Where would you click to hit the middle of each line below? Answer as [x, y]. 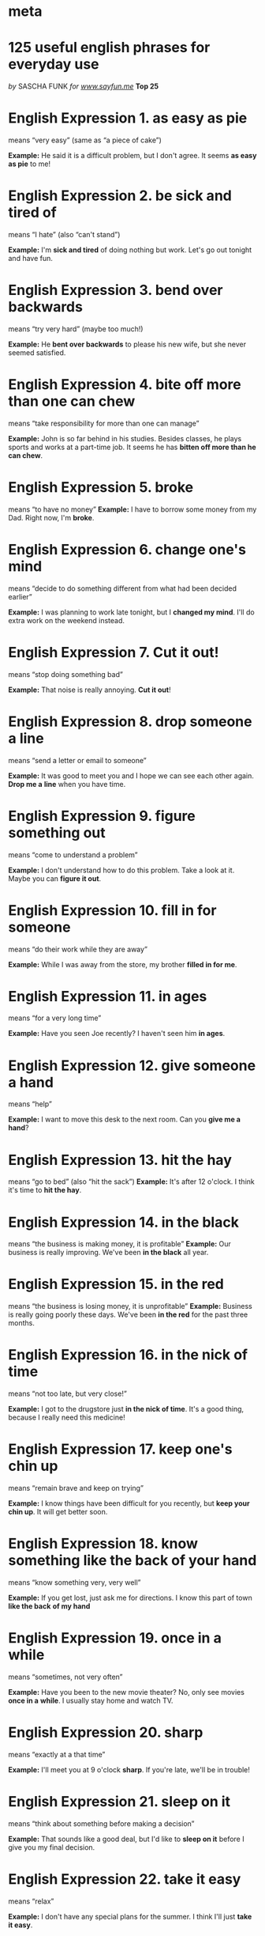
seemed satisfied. [37, 352]
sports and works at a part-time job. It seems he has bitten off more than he [132, 447]
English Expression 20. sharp [106, 1732]
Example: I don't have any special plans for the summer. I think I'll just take [130, 1916]
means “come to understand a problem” [73, 855]
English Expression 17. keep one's [120, 1449]
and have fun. [31, 258]
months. [22, 1323]
